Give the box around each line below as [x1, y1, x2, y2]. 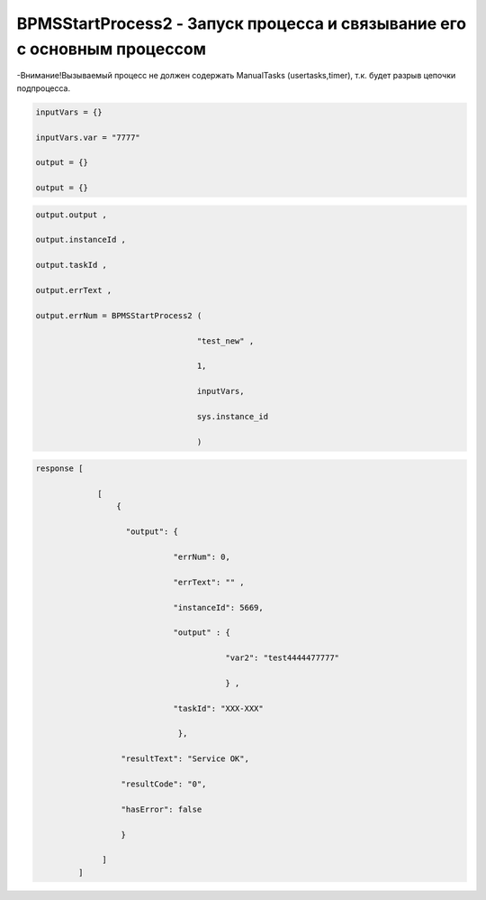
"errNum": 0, [173, 551, 231, 562]
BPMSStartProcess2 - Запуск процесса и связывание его [16, 14, 467, 33]
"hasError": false [121, 804, 202, 814]
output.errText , [35, 285, 112, 295]
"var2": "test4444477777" [225, 653, 340, 663]
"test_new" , [196, 335, 255, 346]
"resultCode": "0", [121, 779, 207, 789]
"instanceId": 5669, [173, 602, 265, 612]
